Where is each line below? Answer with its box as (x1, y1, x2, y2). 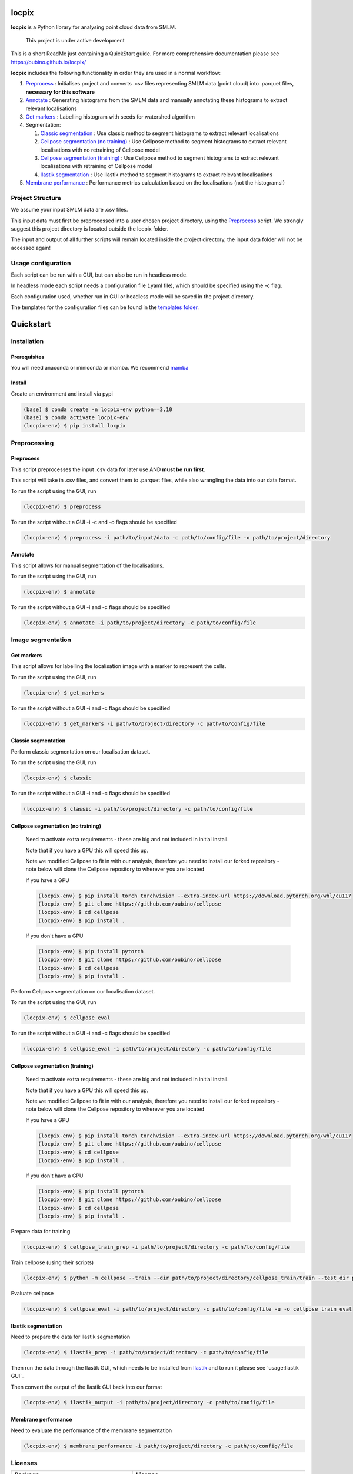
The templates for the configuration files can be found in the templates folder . (11, 304, 199, 311)
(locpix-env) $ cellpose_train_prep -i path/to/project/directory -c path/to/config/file (23, 1244, 291, 1251)
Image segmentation (11, 636, 72, 644)
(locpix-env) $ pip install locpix (23, 422, 126, 429)
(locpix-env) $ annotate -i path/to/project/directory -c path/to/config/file (23, 619, 256, 626)
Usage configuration (11, 259, 71, 267)
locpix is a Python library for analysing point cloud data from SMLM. (11, 24, 176, 31)
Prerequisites (11, 353, 45, 360)
